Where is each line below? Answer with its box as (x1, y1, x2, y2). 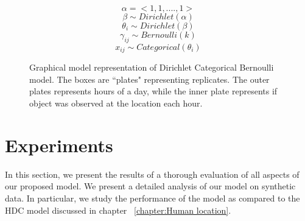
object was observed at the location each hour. (29, 97, 203, 110)
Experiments (5, 132, 113, 157)
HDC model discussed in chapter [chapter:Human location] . (5, 203, 231, 216)
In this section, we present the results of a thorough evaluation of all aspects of (5, 167, 300, 180)
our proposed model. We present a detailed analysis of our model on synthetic (5, 180, 296, 192)
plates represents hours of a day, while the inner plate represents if (29, 85, 278, 97)
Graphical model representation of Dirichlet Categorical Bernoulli (29, 61, 274, 74)
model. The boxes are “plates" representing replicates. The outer (29, 72, 270, 85)
